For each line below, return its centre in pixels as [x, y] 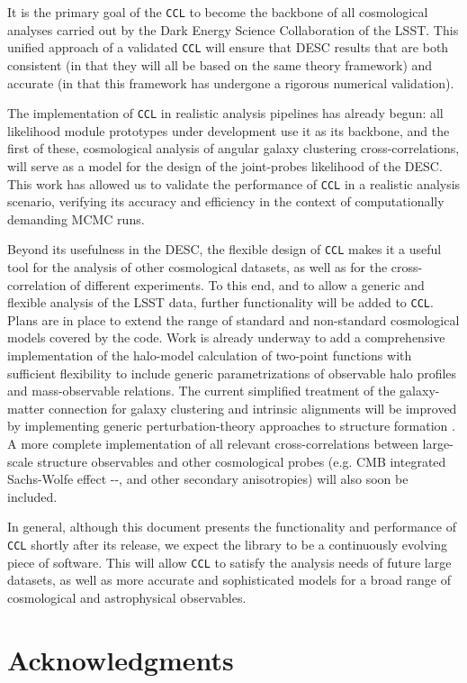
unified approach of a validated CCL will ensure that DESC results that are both [228, 47]
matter [26, 408]
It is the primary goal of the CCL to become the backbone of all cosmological [218, 12]
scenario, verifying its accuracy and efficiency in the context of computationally [226, 201]
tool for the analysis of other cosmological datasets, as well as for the [198, 267]
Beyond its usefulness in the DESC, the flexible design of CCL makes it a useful [225, 249]
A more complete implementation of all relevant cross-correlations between [213, 444]
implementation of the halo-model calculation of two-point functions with [210, 355]
